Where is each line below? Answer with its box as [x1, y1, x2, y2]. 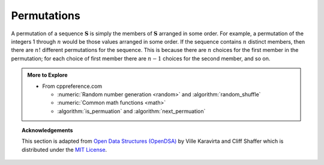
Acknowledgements [22, 127, 73, 134]
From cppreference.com [42, 82, 103, 90]
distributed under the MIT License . [22, 146, 107, 153]
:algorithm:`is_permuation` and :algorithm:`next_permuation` [57, 108, 206, 115]
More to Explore [27, 72, 68, 79]
